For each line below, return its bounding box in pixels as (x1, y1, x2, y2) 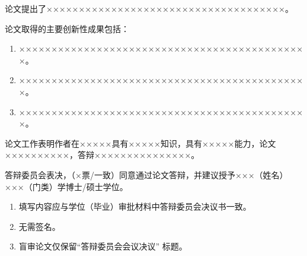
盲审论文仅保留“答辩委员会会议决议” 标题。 (18, 240, 187, 252)
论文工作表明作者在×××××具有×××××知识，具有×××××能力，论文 (5, 137, 276, 149)
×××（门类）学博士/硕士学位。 (5, 180, 128, 192)
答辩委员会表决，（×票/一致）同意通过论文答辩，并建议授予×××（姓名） (5, 168, 288, 181)
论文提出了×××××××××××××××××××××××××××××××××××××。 (5, 2, 294, 14)
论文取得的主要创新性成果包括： (5, 22, 129, 34)
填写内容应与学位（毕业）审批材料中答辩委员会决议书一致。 (18, 200, 251, 213)
